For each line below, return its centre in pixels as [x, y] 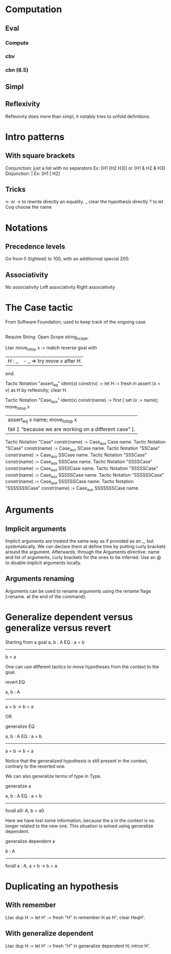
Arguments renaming [40, 579]
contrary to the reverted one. [36, 766]
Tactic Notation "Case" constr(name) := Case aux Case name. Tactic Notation [85, 442]
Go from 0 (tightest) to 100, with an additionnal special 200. [67, 259]
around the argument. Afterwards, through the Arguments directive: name [82, 552]
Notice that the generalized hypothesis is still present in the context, [77, 761]
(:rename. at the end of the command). [46, 596]
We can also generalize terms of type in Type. [53, 776]
